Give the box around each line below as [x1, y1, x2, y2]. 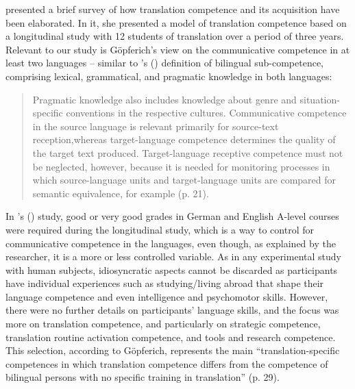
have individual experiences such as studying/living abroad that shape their [5, 276, 324, 290]
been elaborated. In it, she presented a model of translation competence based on [5, 15, 347, 29]
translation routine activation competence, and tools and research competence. [5, 329, 336, 344]
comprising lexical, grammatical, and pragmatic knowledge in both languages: [5, 68, 332, 83]
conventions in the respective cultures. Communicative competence [66, 105, 347, 120]
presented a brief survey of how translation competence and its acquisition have [5, 2, 340, 16]
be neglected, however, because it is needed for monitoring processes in [32, 159, 330, 173]
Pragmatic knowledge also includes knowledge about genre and [32, 92, 297, 106]
